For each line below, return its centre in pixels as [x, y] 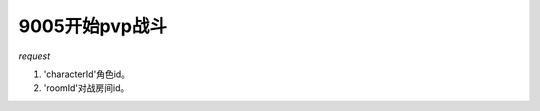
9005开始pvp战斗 [92, 26]
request [34, 56]
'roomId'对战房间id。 [86, 88]
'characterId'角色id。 [86, 74]
